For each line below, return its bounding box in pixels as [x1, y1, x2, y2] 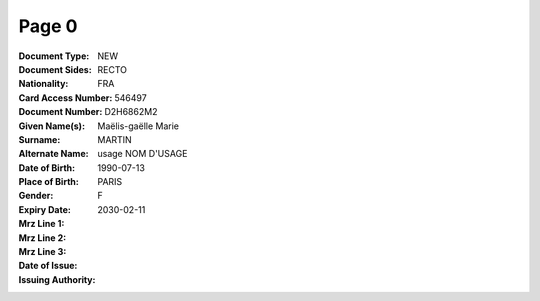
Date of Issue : [18, 260, 78, 272]
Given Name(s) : [18, 120, 85, 132]
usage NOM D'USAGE [97, 148, 188, 160]
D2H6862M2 [104, 106, 158, 118]
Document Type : [18, 50, 90, 62]
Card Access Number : [18, 91, 113, 104]
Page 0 [18, 15, 78, 37]
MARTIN [97, 133, 132, 145]
